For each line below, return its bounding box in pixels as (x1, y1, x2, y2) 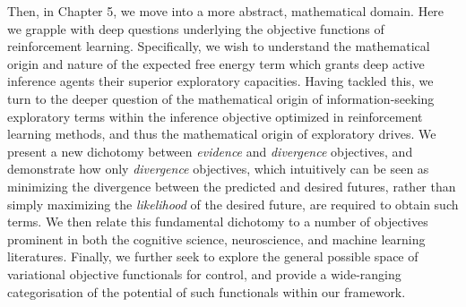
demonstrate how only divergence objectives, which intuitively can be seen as (7, 159, 429, 178)
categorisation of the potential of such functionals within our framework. (7, 282, 406, 301)
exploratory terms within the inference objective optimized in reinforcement (7, 107, 423, 125)
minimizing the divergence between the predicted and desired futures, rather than (7, 176, 456, 195)
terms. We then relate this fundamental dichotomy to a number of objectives (7, 212, 428, 231)
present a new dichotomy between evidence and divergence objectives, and (7, 141, 413, 160)
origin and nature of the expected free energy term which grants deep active (7, 54, 425, 72)
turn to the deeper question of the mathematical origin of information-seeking (7, 89, 435, 107)
